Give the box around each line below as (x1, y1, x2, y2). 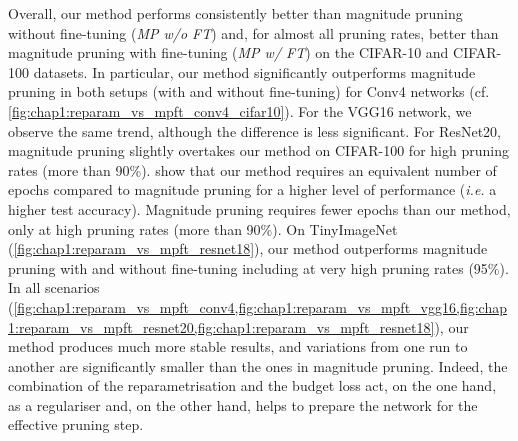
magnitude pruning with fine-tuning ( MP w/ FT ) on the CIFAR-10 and (8, 42, 449, 63)
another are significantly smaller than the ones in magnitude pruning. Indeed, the (8, 355, 508, 376)
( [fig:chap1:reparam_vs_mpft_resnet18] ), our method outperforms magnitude (8, 238, 488, 259)
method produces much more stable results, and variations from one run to (8, 336, 468, 357)
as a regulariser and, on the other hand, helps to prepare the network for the (8, 394, 478, 415)
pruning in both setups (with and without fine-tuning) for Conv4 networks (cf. (8, 81, 490, 102)
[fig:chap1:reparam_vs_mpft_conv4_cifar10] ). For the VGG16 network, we (8, 100, 472, 121)
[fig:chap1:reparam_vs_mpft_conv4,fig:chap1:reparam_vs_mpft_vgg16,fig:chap (13, 296, 507, 317)
